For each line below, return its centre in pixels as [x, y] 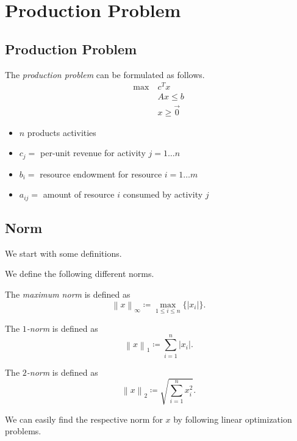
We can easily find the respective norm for [84, 419]
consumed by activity [163, 194]
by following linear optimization [233, 419]
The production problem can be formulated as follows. [105, 74]
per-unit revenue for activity [93, 153]
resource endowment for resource [101, 174]
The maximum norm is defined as [68, 294]
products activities [62, 132]
